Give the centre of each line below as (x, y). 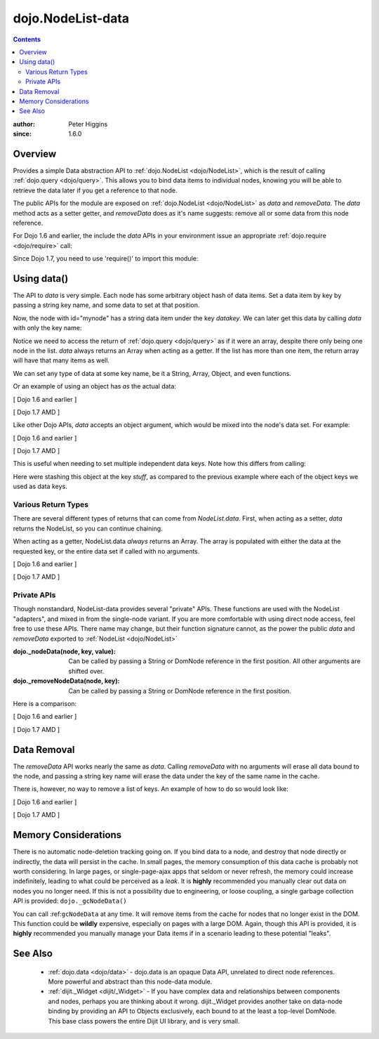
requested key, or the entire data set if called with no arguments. (106, 551)
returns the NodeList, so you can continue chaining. (88, 528)
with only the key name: (47, 328)
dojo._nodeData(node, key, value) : (64, 652)
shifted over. (86, 671)
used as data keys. (40, 486)
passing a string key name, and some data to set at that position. (106, 305)
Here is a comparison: (45, 704)
